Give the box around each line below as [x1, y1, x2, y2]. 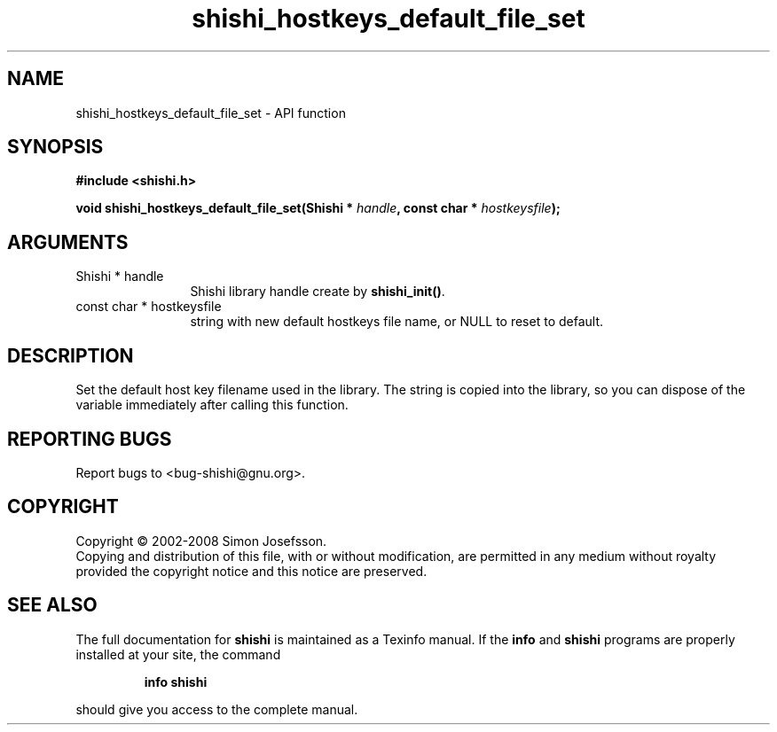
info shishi [144, 674, 208, 689]
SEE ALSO [7, 594, 98, 617]
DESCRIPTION [7, 344, 134, 367]
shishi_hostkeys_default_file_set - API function [75, 105, 346, 121]
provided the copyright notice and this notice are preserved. [75, 563, 428, 579]
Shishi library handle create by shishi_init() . [190, 284, 445, 300]
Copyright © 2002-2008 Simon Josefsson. [75, 533, 327, 549]
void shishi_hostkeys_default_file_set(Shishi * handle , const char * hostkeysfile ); [75, 200, 561, 216]
